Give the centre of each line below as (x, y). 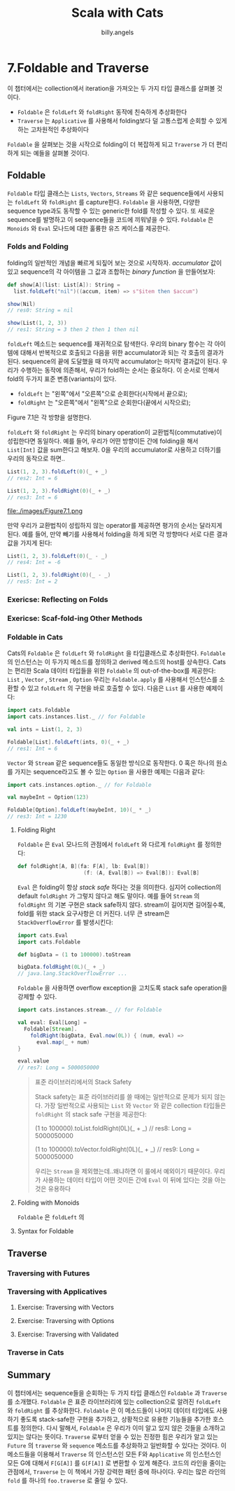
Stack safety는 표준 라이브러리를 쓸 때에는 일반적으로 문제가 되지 (124, 1097)
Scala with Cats (117, 13)
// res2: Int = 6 (33, 478)
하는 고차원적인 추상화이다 (53, 129)
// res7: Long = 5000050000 (58, 1068)
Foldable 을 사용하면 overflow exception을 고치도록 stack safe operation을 (122, 988)
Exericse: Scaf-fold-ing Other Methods (75, 618)
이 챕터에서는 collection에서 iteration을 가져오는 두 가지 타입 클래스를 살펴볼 (111, 88)
